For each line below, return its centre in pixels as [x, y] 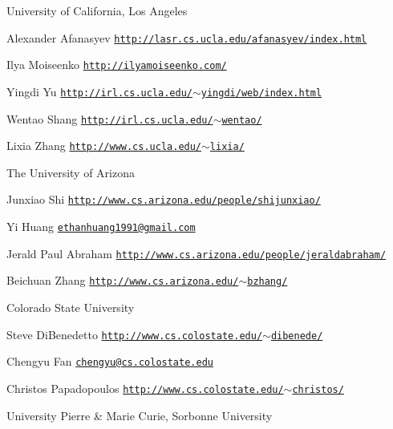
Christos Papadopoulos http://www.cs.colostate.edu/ [145, 388]
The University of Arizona [71, 172]
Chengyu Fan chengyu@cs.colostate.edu [110, 361]
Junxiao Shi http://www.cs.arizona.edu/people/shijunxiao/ [164, 199]
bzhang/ [267, 282]
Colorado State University [71, 308]
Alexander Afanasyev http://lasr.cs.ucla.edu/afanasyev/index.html [187, 37]
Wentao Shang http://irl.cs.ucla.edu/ [110, 118]
